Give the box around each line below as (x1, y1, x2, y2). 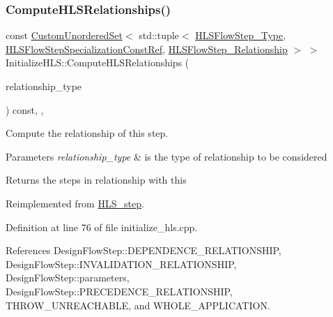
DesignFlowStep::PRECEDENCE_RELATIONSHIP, (6, 283, 233, 298)
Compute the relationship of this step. (6, 126, 169, 140)
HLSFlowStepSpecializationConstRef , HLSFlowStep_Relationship (6, 41, 288, 56)
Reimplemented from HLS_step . (6, 196, 144, 210)
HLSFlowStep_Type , (195, 28, 286, 43)
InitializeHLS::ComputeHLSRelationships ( (6, 55, 189, 70)
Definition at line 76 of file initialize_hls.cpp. (6, 219, 198, 234)
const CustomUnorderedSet (6, 28, 123, 43)
